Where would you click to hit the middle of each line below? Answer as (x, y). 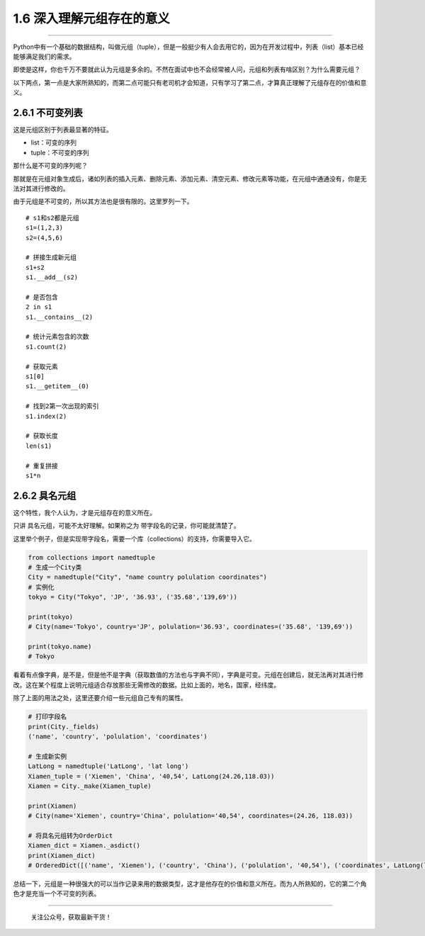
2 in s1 (39, 307)
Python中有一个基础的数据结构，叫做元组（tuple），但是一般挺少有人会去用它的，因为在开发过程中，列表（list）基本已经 (188, 47)
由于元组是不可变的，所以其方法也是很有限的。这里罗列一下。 (103, 201)
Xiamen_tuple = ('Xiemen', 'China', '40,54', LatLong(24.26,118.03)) (151, 776)
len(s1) (39, 446)
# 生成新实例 (47, 756)
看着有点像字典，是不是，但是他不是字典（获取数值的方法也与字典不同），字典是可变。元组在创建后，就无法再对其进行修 (188, 675)
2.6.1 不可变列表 (48, 112)
